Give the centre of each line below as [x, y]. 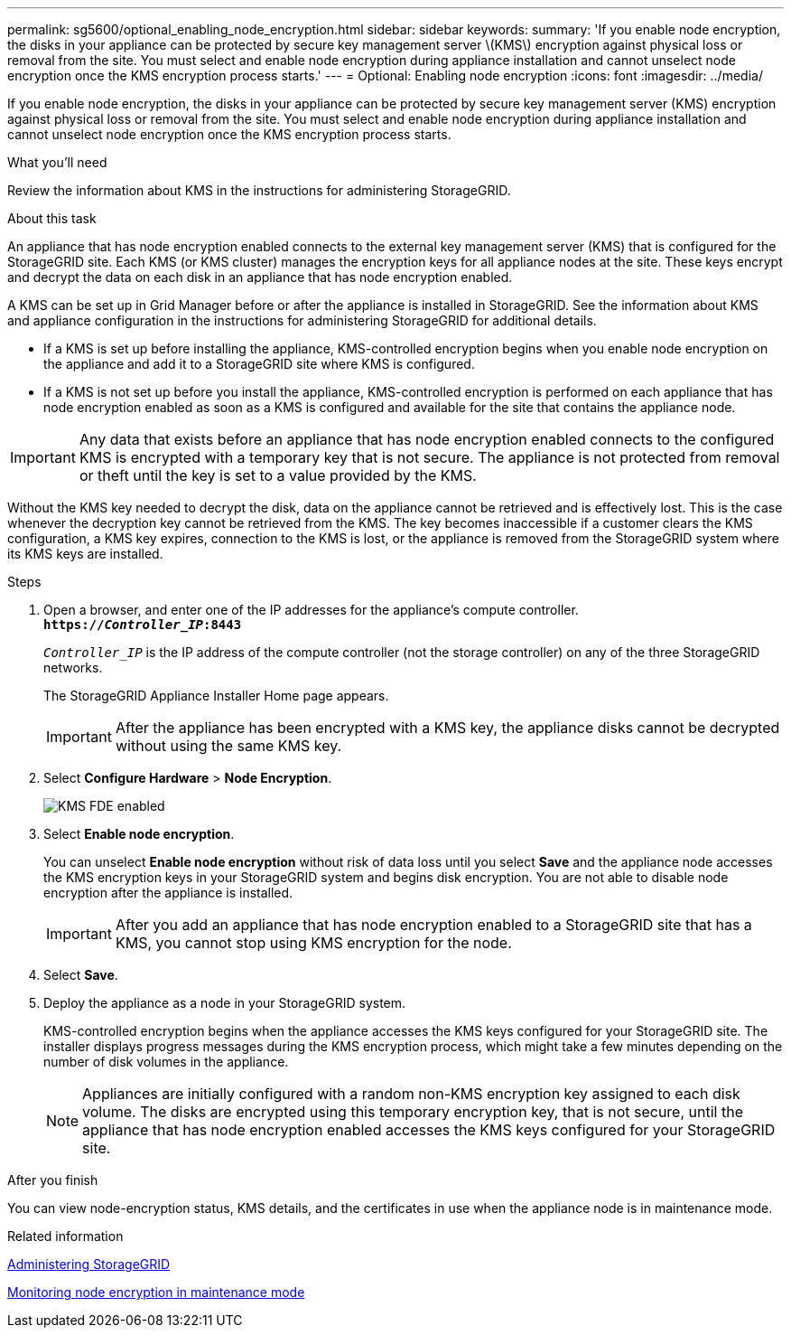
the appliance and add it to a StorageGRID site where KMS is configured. [259, 364]
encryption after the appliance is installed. [168, 893]
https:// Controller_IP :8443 [143, 625]
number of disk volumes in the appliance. [166, 1062]
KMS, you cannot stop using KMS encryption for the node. [313, 943]
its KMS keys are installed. [85, 554]
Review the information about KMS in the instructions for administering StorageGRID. [259, 190]
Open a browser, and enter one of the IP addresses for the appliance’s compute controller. [311, 610]
